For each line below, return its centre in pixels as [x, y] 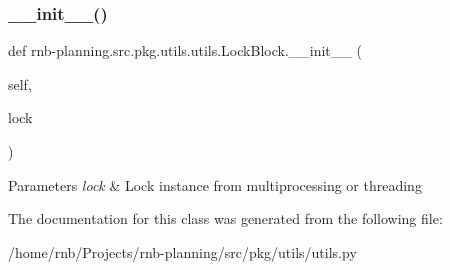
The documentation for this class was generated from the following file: [225, 218]
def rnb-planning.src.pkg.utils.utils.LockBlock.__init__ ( [185, 50]
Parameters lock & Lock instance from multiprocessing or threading [215, 184]
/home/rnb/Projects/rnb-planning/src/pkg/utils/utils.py [182, 251]
